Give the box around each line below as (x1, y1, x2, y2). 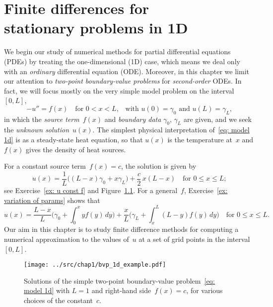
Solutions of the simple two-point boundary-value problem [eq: (24, 275, 215, 286)
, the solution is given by (121, 161, 197, 171)
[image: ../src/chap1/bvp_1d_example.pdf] (24, 261, 166, 269)
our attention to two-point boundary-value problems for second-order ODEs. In (4, 76, 242, 86)
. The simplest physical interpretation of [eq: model (92, 124, 250, 135)
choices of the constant (24, 295, 93, 306)
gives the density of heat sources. (26, 144, 126, 154)
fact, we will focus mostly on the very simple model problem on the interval (4, 85, 234, 96)
